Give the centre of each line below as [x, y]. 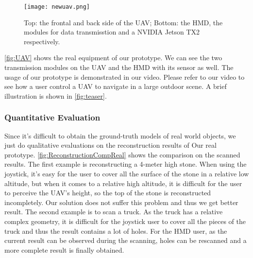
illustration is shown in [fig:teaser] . [56, 95]
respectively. [42, 41]
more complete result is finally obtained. [64, 249]
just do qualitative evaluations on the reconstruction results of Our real [110, 145]
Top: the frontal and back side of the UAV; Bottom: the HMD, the [123, 22]
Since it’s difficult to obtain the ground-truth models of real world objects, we [120, 135]
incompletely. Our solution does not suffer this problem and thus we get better [121, 202]
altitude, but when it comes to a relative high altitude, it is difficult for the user [123, 183]
